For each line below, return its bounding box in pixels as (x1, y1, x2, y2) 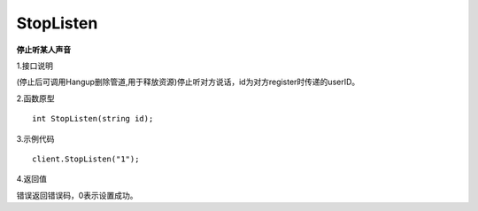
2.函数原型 (16, 93, 55, 104)
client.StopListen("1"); (32, 153, 140, 164)
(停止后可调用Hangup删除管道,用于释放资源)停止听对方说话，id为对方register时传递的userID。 (16, 76, 360, 88)
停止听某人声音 (16, 44, 71, 55)
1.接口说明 (16, 60, 53, 71)
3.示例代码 (16, 133, 55, 144)
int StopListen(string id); (32, 113, 154, 124)
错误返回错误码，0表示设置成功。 (16, 190, 138, 200)
